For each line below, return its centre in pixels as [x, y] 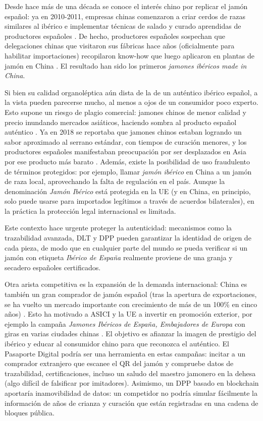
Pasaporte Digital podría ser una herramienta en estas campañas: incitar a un [125, 353]
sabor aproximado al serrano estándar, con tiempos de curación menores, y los [126, 141]
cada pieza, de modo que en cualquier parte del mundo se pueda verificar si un [126, 247]
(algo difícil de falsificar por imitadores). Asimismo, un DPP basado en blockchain [132, 383]
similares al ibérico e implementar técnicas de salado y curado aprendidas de [123, 26]
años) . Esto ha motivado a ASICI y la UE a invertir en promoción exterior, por [128, 314]
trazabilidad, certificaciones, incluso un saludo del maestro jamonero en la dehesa [130, 373]
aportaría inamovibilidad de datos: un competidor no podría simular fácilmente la [131, 393]
